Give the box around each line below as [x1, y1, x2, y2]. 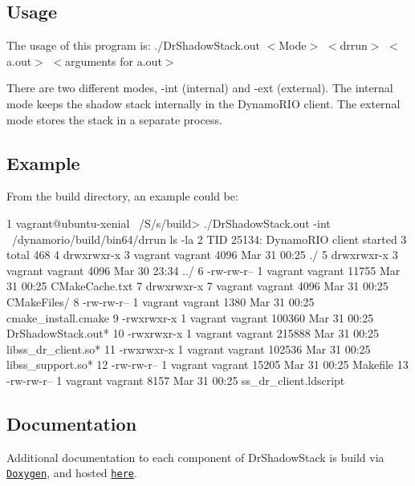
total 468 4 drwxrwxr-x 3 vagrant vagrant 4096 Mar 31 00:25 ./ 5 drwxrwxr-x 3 [6, 246, 398, 263]
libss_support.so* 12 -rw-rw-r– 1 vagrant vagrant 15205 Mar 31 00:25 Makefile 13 [6, 356, 409, 373]
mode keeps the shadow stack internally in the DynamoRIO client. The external [6, 95, 401, 111]
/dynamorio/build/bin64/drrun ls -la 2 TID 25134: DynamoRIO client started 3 [11, 230, 407, 247]
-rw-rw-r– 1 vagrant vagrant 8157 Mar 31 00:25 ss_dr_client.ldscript [6, 371, 345, 388]
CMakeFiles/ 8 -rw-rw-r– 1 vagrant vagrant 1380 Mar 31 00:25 [6, 293, 315, 310]
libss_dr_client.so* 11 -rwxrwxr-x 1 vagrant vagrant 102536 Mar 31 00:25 [6, 340, 371, 357]
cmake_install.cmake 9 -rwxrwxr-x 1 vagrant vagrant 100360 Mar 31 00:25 [6, 309, 374, 326]
